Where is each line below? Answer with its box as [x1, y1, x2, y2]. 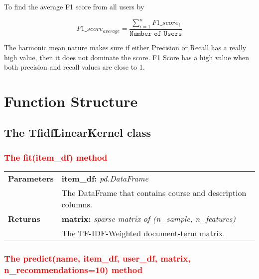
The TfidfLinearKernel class [4, 125, 151, 140]
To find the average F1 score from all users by [4, 1, 144, 11]
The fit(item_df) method [4, 151, 108, 163]
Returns [8, 213, 40, 225]
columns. [61, 198, 93, 210]
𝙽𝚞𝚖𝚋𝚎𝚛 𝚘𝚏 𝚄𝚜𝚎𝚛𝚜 [129, 30, 182, 37]
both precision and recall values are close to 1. [4, 62, 145, 72]
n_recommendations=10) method [4, 263, 143, 276]
